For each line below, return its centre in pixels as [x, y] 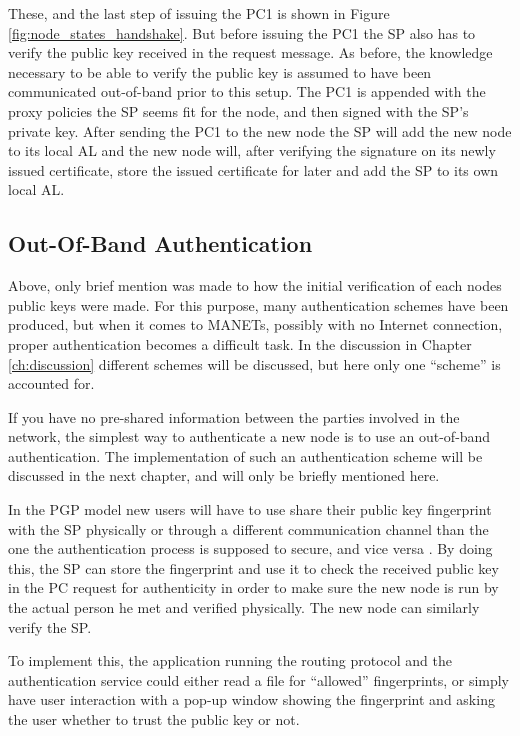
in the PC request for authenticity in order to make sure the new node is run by [253, 587]
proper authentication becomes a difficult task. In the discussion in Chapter [240, 343]
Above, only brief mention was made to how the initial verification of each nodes [255, 285]
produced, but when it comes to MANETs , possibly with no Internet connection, [255, 324]
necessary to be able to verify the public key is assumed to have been [220, 71]
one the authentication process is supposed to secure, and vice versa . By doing [250, 548]
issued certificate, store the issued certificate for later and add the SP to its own [253, 169]
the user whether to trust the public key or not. [154, 719]
